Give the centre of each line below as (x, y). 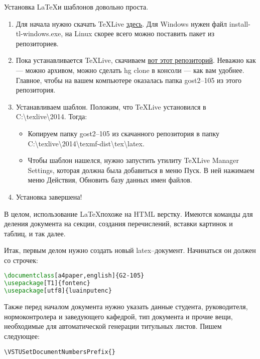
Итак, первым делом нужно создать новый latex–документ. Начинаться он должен (130, 250)
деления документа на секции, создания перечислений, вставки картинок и (118, 223)
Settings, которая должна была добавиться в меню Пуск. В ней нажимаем (141, 170)
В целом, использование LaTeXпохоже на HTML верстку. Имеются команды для (128, 213)
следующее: (22, 336)
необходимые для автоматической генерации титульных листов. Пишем (113, 326)
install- (240, 23)
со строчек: (21, 260)
